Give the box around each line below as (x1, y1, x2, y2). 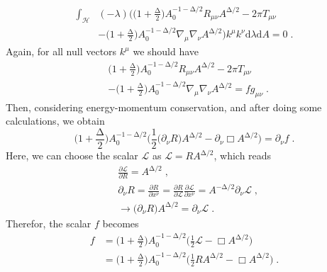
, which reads (214, 148, 272, 163)
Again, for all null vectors (6, 44, 117, 59)
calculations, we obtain (6, 113, 105, 128)
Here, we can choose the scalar (6, 148, 138, 163)
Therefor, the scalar (6, 215, 92, 230)
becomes (102, 215, 139, 230)
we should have (133, 44, 199, 59)
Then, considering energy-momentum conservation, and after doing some (6, 99, 322, 114)
